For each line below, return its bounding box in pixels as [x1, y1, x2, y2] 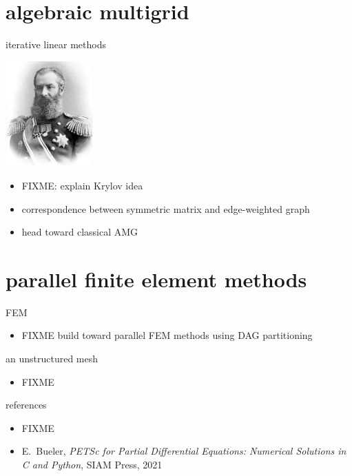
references [6, 397, 47, 412]
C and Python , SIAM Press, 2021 [21, 457, 163, 472]
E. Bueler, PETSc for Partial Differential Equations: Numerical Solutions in [21, 444, 346, 458]
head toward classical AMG [21, 225, 138, 239]
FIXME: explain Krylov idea [21, 178, 143, 192]
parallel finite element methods [6, 265, 307, 293]
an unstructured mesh [6, 351, 99, 366]
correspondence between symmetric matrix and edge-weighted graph [21, 201, 310, 216]
